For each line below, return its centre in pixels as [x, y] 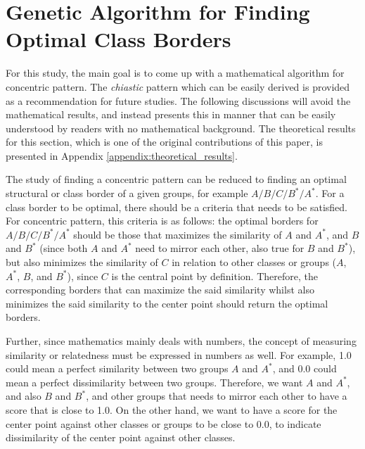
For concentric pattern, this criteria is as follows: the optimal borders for [162, 221]
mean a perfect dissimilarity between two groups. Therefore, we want [154, 382]
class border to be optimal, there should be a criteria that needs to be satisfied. [177, 207]
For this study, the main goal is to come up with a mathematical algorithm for [175, 73]
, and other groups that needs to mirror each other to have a [217, 396]
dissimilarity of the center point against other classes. [121, 437]
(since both [64, 248]
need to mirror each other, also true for [220, 248]
